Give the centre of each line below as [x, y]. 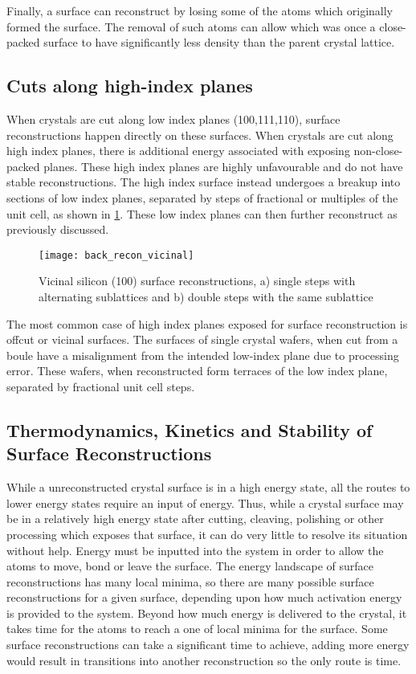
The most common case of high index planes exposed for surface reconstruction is [207, 323]
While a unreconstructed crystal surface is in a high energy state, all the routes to [208, 487]
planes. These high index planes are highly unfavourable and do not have [223, 166]
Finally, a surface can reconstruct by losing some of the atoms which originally [200, 10]
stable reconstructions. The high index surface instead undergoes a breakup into [204, 182]
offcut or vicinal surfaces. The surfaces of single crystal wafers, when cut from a [202, 339]
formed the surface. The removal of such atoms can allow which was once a [191, 26]
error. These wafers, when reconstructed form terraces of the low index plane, [197, 371]
